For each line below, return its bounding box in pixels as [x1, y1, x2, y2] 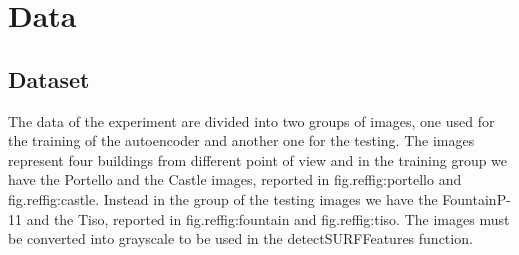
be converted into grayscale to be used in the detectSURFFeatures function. [8, 228, 473, 249]
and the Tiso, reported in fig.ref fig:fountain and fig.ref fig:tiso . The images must [26, 208, 510, 229]
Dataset [8, 63, 90, 94]
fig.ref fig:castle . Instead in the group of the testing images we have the [8, 188, 438, 209]
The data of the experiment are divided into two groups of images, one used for [8, 110, 495, 131]
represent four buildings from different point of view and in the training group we [8, 149, 508, 170]
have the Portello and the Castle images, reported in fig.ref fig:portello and [8, 169, 462, 190]
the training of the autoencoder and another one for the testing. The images [8, 130, 475, 151]
